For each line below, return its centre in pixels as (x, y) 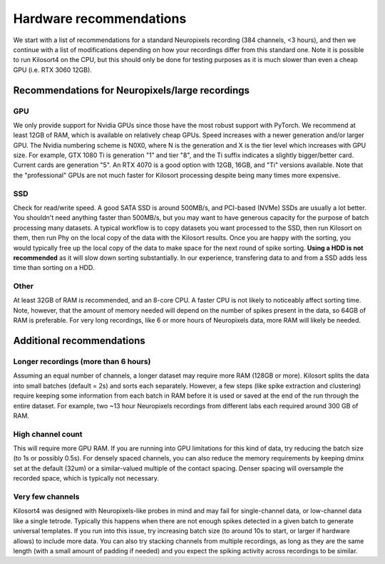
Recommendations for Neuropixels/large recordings (131, 90)
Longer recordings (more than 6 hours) (82, 362)
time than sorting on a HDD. (54, 268)
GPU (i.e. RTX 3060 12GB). (52, 70)
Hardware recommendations (100, 19)
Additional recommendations (79, 341)
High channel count (48, 434)
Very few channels (46, 497)
